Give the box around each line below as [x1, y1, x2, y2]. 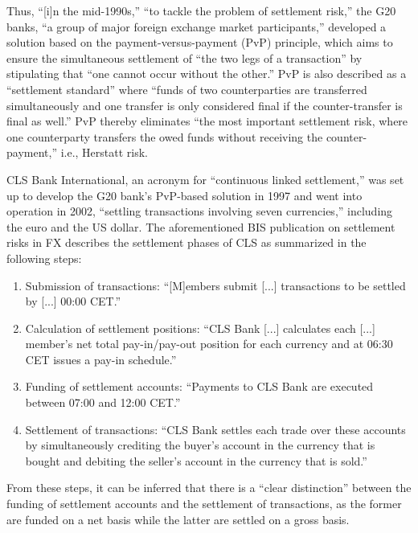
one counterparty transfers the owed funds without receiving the [6, 128, 323, 145]
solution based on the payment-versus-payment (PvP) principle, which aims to [6, 34, 393, 51]
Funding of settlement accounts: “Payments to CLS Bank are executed [25, 378, 374, 395]
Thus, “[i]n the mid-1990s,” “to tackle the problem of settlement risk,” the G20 [6, 2, 396, 18]
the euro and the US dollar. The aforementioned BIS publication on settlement [6, 218, 395, 235]
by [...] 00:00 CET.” [25, 293, 121, 310]
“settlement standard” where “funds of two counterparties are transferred [6, 80, 367, 97]
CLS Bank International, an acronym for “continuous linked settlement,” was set [6, 170, 404, 187]
